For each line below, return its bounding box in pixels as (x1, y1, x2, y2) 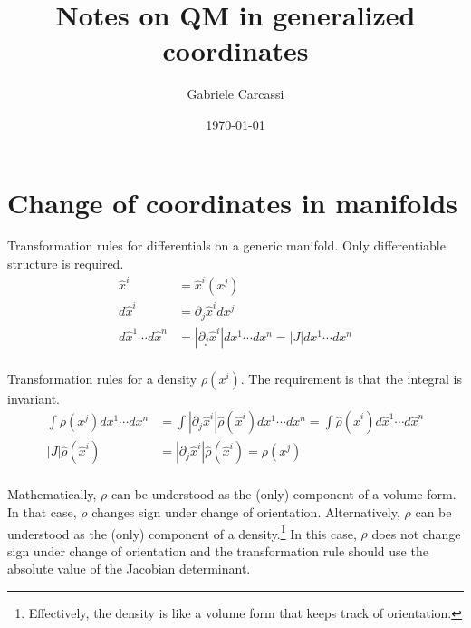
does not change (371, 524, 461, 543)
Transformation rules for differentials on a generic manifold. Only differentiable (7, 236, 446, 255)
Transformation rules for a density (7, 368, 197, 388)
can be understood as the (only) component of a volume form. (111, 485, 457, 504)
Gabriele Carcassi (187, 84, 284, 103)
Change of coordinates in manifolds (7, 183, 458, 221)
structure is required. (7, 254, 124, 273)
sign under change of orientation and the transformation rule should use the (7, 541, 428, 560)
